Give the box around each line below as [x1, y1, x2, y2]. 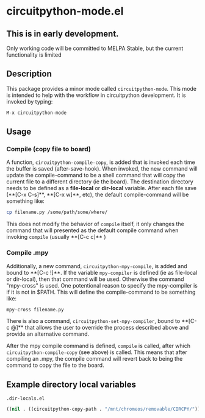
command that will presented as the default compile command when [6, 227, 179, 234]
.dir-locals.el [6, 395, 45, 402]
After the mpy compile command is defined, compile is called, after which [6, 342, 191, 350]
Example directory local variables [6, 379, 136, 389]
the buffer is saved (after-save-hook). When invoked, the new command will [6, 165, 198, 172]
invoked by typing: [6, 97, 53, 105]
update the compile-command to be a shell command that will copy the [6, 172, 185, 179]
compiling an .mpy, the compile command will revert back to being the [6, 355, 183, 363]
